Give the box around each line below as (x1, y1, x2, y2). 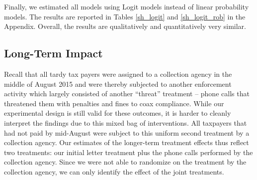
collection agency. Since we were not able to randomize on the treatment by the (4, 157, 247, 167)
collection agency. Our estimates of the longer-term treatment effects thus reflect (4, 137, 249, 148)
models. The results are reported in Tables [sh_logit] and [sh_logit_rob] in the (4, 11, 246, 21)
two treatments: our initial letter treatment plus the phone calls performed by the (4, 147, 253, 157)
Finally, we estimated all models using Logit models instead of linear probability (4, 1, 249, 11)
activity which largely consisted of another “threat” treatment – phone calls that (4, 88, 250, 99)
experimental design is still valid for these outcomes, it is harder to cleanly (4, 108, 231, 118)
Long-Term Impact (4, 45, 103, 61)
